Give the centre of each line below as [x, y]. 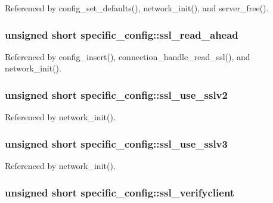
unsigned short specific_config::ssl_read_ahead [122, 34]
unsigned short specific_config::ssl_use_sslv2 [116, 94]
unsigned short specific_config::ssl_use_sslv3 [116, 143]
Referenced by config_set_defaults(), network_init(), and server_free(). [137, 8]
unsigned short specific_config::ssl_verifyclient [120, 192]
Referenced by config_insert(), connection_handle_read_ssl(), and [128, 56]
